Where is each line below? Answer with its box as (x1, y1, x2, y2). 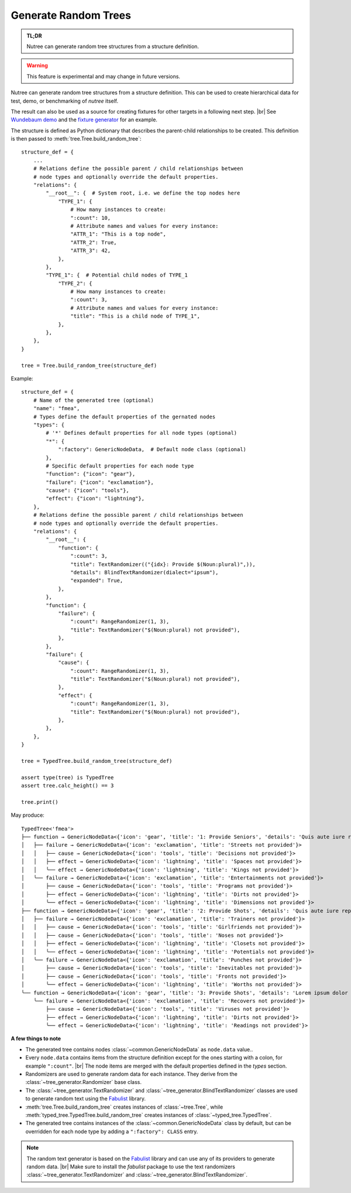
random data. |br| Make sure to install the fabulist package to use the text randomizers (26, 1163, 235, 1170)
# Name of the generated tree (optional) (33, 397, 154, 404)
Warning (26, 62, 48, 69)
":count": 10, (70, 214, 111, 221)
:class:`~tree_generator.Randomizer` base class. (25, 1079, 142, 1086)
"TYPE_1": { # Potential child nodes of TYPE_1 (46, 272, 188, 278)
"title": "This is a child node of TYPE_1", (70, 313, 200, 319)
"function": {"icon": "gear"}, (46, 471, 136, 478)
